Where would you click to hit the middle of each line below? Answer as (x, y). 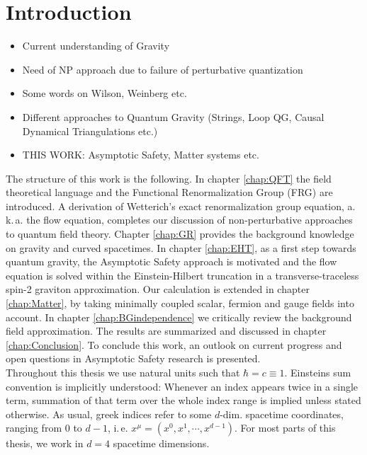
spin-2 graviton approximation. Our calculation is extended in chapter (158, 289)
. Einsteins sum (318, 372)
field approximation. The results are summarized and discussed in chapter (166, 331)
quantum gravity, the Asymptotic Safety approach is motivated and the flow (171, 261)
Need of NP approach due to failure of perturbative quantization (163, 69)
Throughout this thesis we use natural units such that (123, 372)
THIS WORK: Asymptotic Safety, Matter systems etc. (141, 155)
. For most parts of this (285, 428)
